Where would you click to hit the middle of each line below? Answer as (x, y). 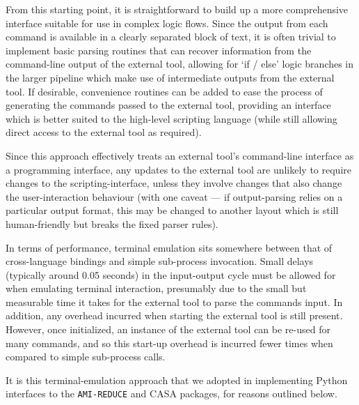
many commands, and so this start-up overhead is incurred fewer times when (169, 343)
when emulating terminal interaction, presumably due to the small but (156, 288)
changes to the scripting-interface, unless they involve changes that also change (174, 183)
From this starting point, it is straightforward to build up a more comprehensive (177, 9)
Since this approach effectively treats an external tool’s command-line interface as (180, 155)
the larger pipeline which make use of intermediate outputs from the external (170, 77)
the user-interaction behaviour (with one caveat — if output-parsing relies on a (174, 196)
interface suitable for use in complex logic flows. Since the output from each (167, 23)
